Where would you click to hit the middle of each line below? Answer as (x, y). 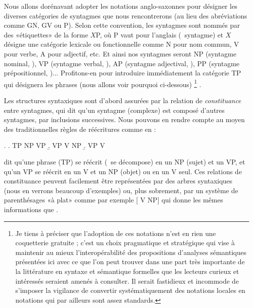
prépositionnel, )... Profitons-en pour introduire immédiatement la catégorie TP (123, 73)
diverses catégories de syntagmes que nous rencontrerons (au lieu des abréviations (126, 15)
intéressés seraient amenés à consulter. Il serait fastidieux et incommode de (127, 281)
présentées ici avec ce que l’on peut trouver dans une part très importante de (130, 262)
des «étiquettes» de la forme (46, 34)
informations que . (31, 209)
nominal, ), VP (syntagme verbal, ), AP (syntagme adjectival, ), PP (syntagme (122, 63)
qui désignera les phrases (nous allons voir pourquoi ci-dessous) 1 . (103, 83)
